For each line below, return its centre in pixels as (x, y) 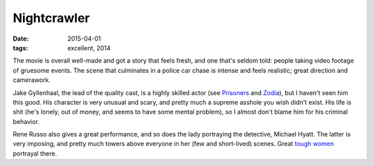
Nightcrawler (51, 18)
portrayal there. (35, 153)
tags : (20, 48)
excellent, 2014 (89, 48)
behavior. (26, 121)
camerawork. (32, 80)
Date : (21, 39)
